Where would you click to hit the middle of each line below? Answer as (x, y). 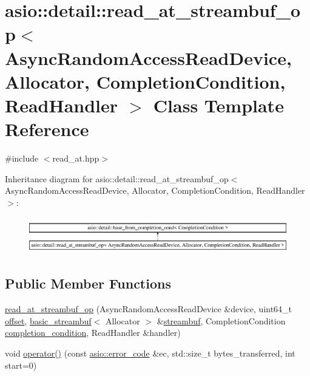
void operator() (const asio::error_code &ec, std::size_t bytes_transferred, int (150, 353)
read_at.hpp (76, 158)
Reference (47, 129)
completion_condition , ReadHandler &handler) (93, 333)
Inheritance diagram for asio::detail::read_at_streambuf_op (117, 178)
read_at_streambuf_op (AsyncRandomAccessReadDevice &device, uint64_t (149, 309)
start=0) (21, 365)
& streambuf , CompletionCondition (221, 320)
